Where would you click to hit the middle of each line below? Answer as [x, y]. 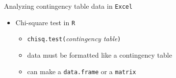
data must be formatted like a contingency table [100, 55]
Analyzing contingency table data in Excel [68, 6]
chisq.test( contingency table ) [74, 39]
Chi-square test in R [45, 22]
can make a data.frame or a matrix [82, 71]
